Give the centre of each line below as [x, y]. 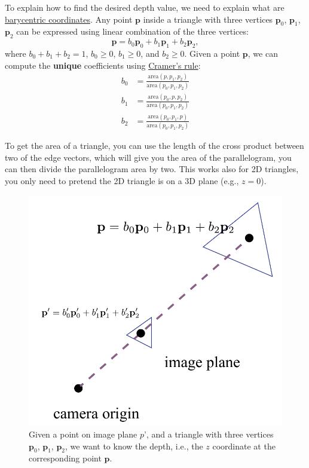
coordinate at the [244, 446]
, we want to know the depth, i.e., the [134, 446]
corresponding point [65, 458]
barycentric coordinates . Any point [69, 19]
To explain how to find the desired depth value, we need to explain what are [145, 7]
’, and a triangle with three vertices [209, 434]
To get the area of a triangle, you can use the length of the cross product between [154, 146]
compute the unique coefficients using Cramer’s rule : [103, 65]
